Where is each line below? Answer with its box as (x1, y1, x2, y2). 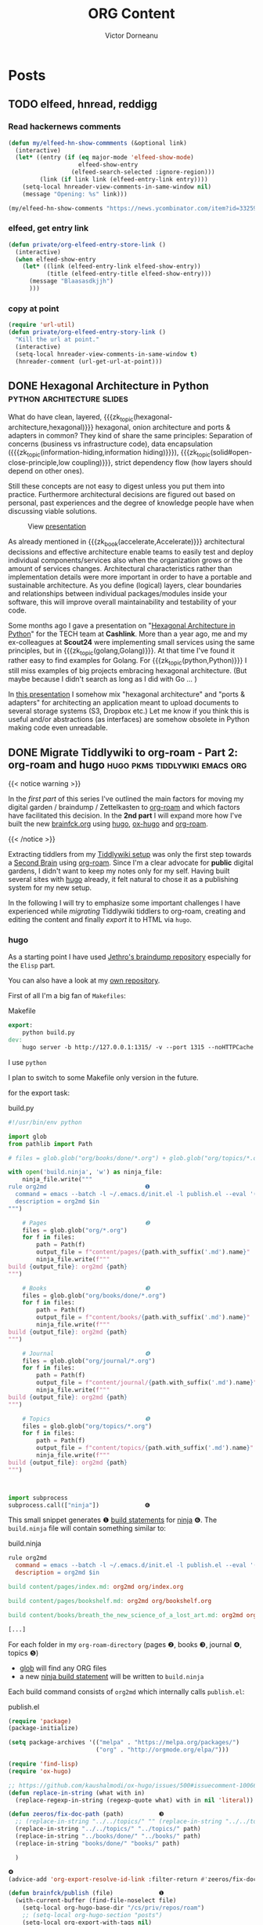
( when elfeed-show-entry (15, 255, 96, 263)
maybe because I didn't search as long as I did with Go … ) (8, 675, 197, 684)
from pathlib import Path (8, 1140, 92, 1147)
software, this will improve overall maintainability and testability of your (8, 597, 237, 606)
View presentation (27, 522, 87, 531)
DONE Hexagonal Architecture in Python (8, 379, 209, 393)
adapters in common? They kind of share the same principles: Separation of (8, 431, 253, 441)
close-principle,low (8, 457, 70, 467)
